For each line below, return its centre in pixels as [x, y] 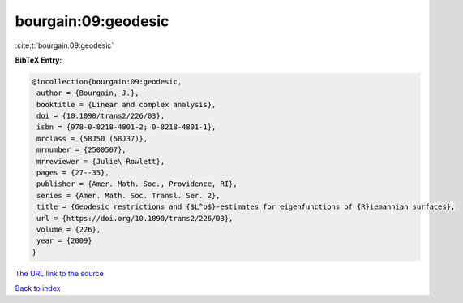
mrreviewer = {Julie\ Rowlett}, [101, 161]
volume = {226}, [69, 229]
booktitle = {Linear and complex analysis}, [126, 104]
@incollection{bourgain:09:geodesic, [107, 82]
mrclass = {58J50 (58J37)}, [92, 139]
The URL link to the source [60, 273]
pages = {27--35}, [73, 173]
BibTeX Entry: [39, 60]
